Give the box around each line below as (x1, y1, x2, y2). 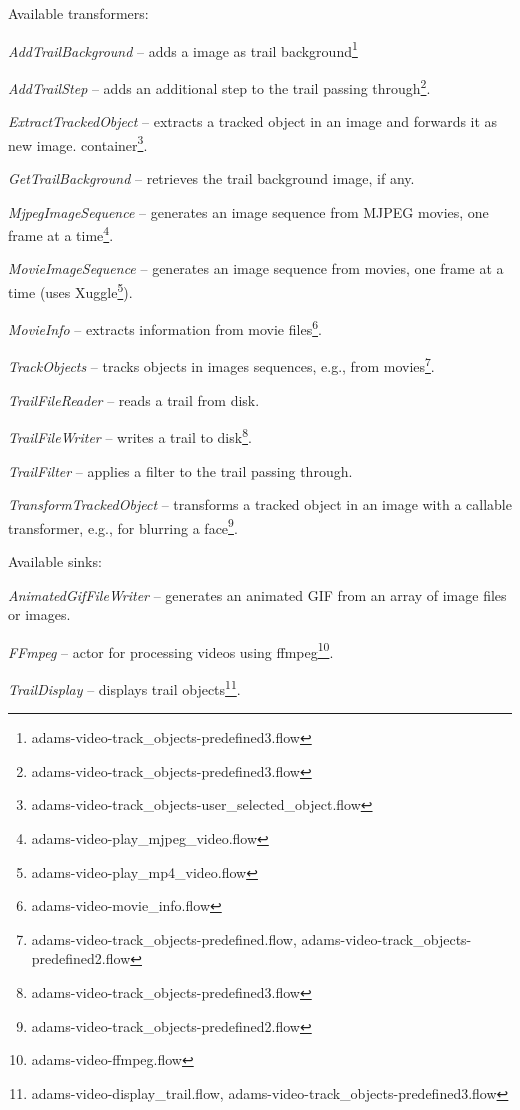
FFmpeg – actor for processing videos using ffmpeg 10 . (8, 638, 334, 662)
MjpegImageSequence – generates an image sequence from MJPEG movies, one (8, 201, 489, 222)
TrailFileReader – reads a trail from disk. (8, 389, 260, 410)
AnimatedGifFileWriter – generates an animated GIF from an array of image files (8, 584, 507, 605)
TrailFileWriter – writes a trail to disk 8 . (8, 424, 252, 447)
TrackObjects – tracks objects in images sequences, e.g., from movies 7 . (8, 353, 435, 377)
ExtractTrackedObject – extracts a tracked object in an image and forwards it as (8, 111, 498, 132)
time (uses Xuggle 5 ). (8, 278, 133, 302)
